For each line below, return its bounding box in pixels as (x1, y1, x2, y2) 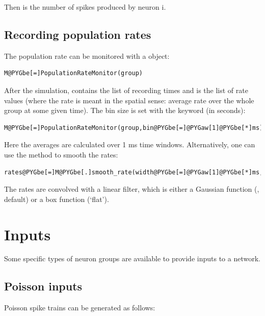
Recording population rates (4, 26, 151, 42)
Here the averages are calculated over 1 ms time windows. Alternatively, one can (4, 139, 255, 150)
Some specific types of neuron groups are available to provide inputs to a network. (4, 253, 260, 264)
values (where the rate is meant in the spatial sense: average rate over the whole (4, 95, 254, 105)
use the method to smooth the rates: (4, 149, 118, 160)
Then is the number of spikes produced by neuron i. (4, 2, 166, 12)
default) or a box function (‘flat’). (4, 193, 109, 204)
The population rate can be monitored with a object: (4, 50, 170, 61)
